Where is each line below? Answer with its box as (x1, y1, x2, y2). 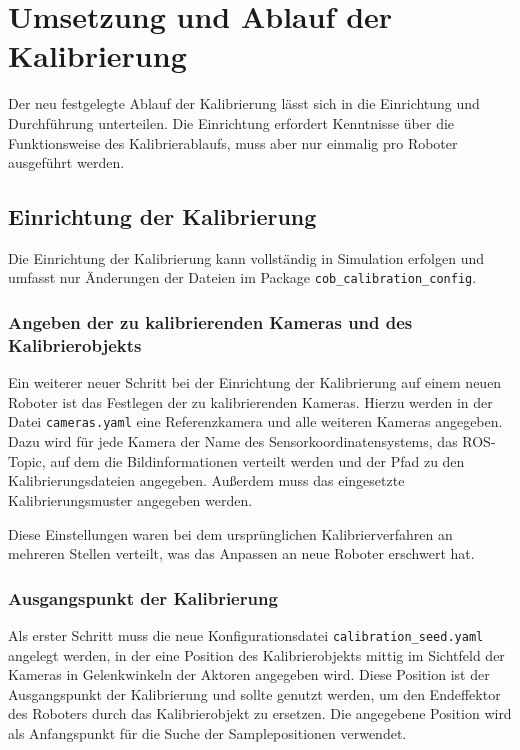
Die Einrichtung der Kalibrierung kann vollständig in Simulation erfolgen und (8, 247, 484, 268)
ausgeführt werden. (8, 152, 125, 173)
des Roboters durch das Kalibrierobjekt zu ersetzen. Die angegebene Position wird (8, 703, 512, 724)
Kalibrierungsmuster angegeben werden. (8, 489, 253, 510)
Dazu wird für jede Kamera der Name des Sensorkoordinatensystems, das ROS (8, 431, 491, 452)
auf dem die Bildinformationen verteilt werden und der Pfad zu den (50, 450, 465, 471)
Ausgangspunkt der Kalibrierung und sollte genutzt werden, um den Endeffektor (8, 683, 501, 704)
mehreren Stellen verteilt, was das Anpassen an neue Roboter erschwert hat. (8, 543, 475, 564)
